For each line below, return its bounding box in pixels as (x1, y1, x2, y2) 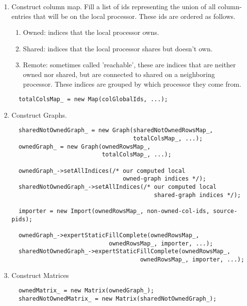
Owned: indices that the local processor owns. (23, 27, 159, 37)
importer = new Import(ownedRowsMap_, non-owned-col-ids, (18, 207, 210, 214)
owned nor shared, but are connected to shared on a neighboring (23, 69, 215, 79)
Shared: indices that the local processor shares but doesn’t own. (23, 43, 213, 53)
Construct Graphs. (11, 109, 67, 120)
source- (213, 207, 238, 214)
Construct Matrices (11, 270, 69, 280)
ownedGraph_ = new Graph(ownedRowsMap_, (18, 143, 151, 150)
